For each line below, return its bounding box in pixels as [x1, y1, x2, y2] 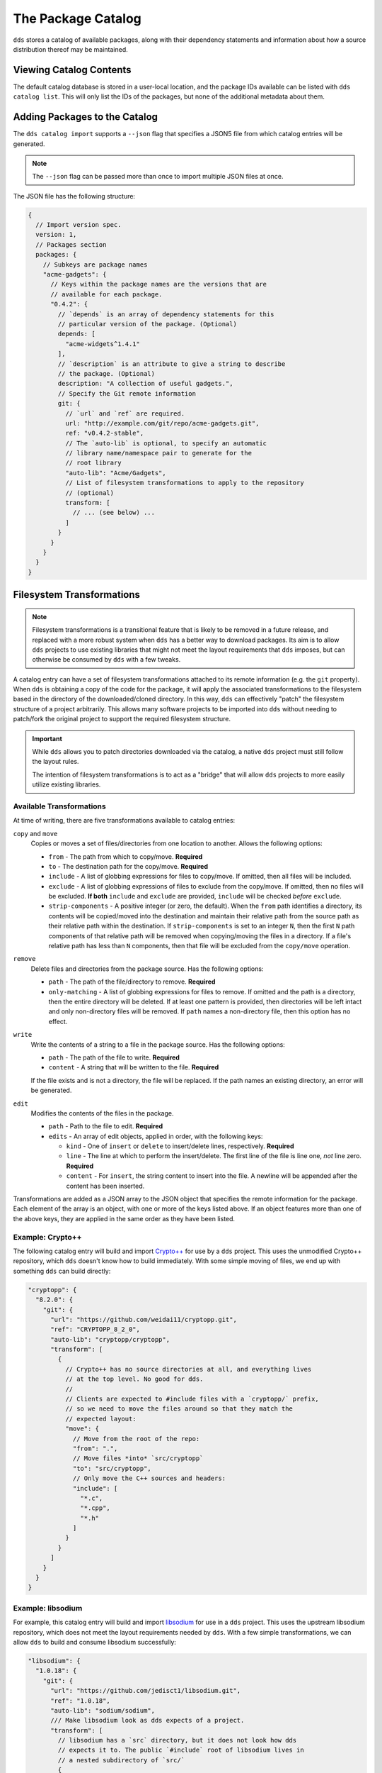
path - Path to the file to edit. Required [48, 1122, 163, 1130]
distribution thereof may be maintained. [13, 45, 129, 53]
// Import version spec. [35, 221, 122, 229]
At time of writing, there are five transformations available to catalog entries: [13, 816, 236, 825]
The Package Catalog [13, 11, 141, 26]
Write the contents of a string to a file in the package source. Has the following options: [30, 1040, 286, 1049]
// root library [64, 459, 122, 467]
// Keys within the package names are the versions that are [50, 280, 267, 289]
